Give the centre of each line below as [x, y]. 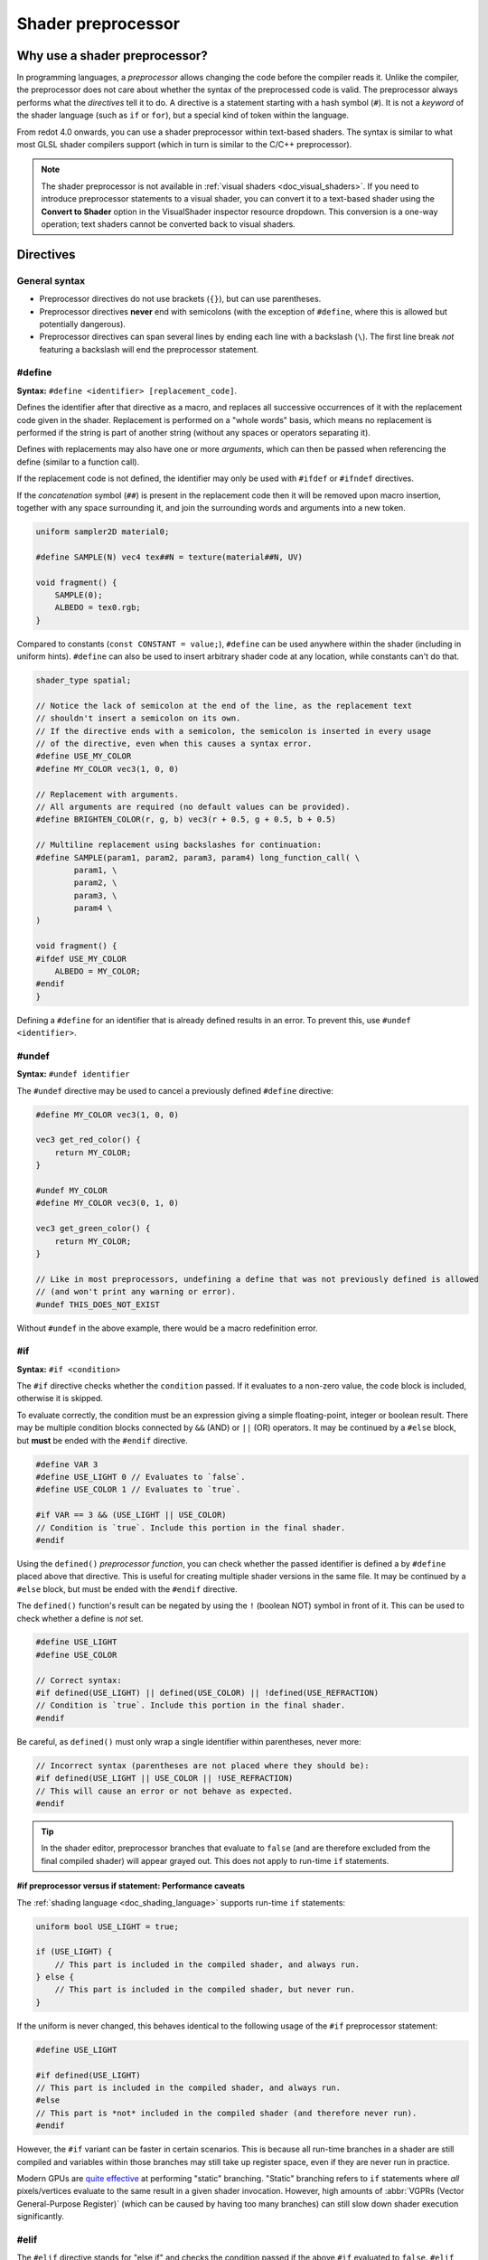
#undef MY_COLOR [72, 1191]
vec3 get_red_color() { [89, 1140]
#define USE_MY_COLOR [84, 756]
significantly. [41, 2217]
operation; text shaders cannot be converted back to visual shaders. [168, 224]
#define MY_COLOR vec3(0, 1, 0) [108, 1203]
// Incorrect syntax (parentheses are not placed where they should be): [202, 1766]
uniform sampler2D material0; [103, 532]
